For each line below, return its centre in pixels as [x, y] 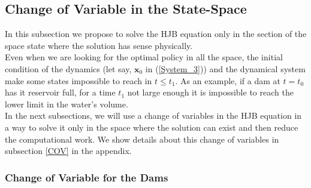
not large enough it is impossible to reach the [210, 92]
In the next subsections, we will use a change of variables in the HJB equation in [153, 115]
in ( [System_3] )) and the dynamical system [225, 68]
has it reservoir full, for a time [60, 92]
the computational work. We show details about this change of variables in [142, 139]
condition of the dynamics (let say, [68, 68]
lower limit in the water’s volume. [67, 104]
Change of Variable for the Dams [87, 177]
